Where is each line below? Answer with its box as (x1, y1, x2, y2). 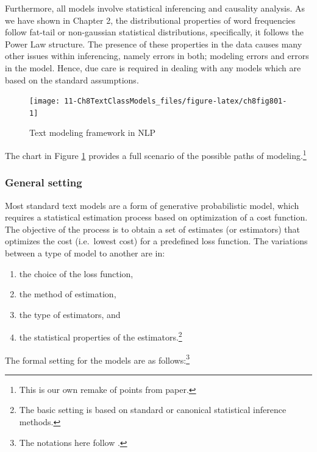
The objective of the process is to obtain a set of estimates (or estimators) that (5, 222, 301, 235)
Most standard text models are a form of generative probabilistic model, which (5, 199, 299, 211)
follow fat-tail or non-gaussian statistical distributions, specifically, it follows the (5, 26, 304, 38)
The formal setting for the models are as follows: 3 (5, 351, 190, 366)
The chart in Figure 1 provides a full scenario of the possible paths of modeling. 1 (5, 147, 307, 161)
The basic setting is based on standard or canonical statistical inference (19, 403, 287, 416)
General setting (5, 175, 82, 190)
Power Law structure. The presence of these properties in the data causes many (5, 37, 302, 50)
